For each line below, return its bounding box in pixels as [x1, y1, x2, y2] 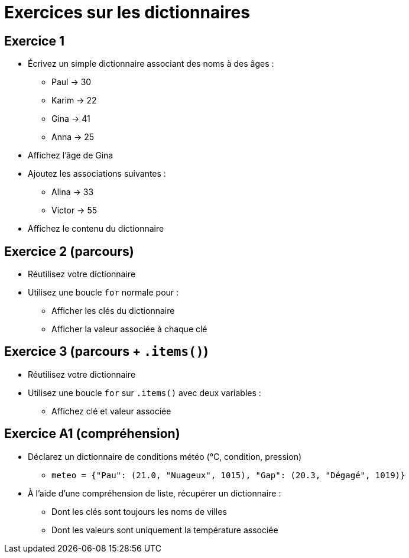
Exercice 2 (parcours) [4, 244, 134, 259]
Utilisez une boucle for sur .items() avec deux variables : [28, 387, 261, 398]
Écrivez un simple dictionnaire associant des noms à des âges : [28, 59, 274, 69]
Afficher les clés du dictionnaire [51, 306, 175, 316]
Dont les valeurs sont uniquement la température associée [51, 524, 278, 535]
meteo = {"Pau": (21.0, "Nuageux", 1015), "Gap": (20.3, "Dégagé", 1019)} [51, 470, 405, 480]
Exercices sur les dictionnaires [4, 2, 250, 22]
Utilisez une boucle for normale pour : [28, 287, 179, 298]
